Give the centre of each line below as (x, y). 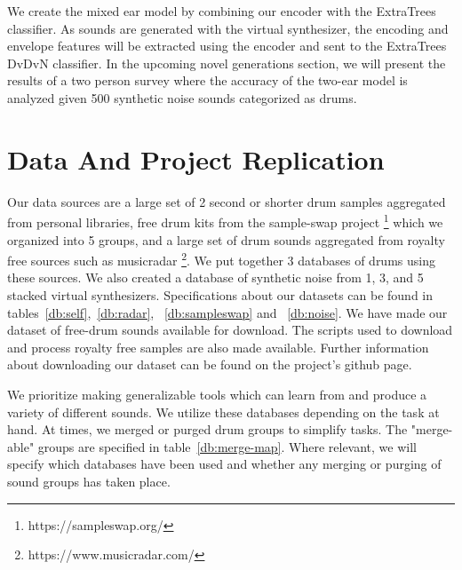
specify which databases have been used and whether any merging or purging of (224, 464)
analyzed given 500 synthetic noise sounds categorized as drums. (182, 97)
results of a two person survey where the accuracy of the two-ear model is (207, 80)
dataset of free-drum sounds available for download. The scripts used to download (230, 330)
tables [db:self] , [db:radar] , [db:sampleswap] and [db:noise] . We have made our (227, 312)
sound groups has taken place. (89, 481)
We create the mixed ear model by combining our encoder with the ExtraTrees (222, 11)
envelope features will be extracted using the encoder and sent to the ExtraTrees (227, 46)
